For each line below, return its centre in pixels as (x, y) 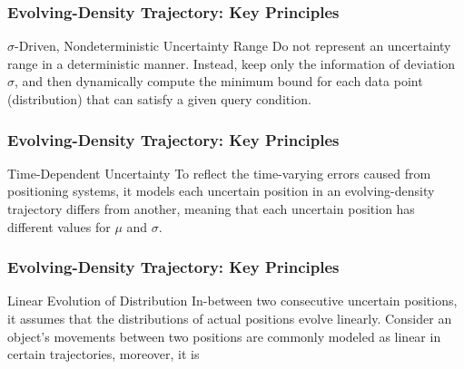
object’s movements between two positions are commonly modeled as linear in (224, 336)
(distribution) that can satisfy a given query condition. (159, 99)
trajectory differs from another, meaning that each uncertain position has (211, 209)
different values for (59, 226)
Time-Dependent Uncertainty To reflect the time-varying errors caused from (219, 173)
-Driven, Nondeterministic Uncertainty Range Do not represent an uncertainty (233, 46)
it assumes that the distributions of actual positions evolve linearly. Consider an (230, 318)
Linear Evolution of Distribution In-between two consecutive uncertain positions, (232, 301)
